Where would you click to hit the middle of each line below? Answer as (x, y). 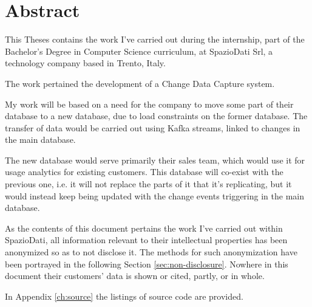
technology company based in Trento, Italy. (85, 63)
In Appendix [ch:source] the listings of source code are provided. (124, 296)
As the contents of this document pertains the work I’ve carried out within (144, 228)
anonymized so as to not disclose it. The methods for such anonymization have (151, 252)
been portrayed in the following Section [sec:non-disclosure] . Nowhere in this (147, 264)
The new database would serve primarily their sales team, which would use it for (155, 160)
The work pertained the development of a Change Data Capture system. (140, 83)
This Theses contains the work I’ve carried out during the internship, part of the (155, 39)
